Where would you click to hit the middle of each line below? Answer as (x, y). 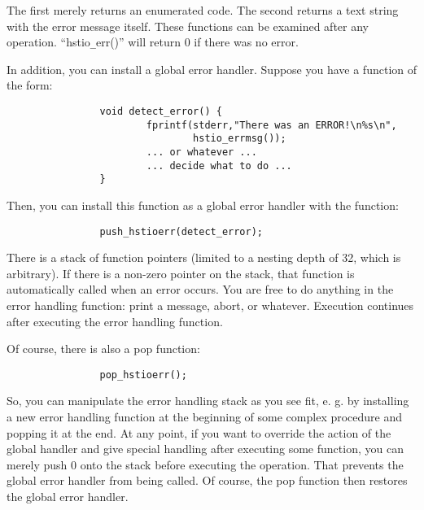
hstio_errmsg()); (240, 139)
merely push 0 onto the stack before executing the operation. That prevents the (205, 464)
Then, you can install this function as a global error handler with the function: (203, 205)
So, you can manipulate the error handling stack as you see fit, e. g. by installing (208, 401)
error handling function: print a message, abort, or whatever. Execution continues (210, 305)
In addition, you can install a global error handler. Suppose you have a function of (212, 69)
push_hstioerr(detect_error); (181, 231)
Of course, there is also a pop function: (103, 349)
